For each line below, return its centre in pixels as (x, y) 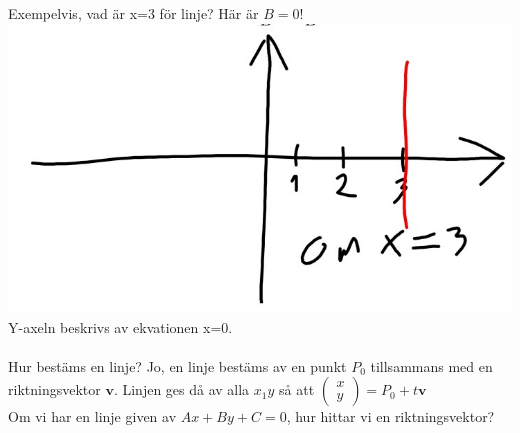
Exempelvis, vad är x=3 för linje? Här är (133, 13)
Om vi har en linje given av (92, 416)
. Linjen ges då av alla (181, 389)
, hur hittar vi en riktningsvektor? (390, 416)
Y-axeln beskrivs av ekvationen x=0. (120, 326)
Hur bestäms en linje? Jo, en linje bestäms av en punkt (177, 365)
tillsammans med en (431, 365)
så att (297, 389)
